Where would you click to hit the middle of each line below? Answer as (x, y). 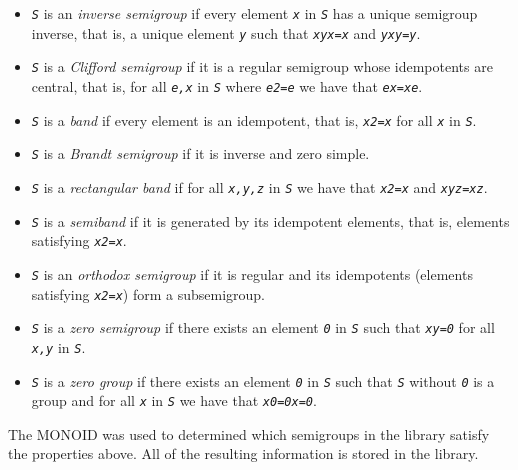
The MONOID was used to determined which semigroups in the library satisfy (249, 433)
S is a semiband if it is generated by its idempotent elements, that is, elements (270, 220)
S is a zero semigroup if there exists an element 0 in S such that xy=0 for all (263, 327)
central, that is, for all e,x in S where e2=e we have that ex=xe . (227, 85)
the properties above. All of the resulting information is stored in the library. (243, 453)
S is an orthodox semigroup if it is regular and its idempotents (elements (252, 273)
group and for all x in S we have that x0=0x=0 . (174, 400)
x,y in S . (58, 346)
